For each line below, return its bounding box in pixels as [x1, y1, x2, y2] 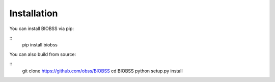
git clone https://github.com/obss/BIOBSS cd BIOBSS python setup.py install [22, 68, 183, 74]
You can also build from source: [9, 51, 76, 57]
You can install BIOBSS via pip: [9, 25, 74, 32]
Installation [9, 8, 58, 19]
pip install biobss [22, 42, 58, 48]
